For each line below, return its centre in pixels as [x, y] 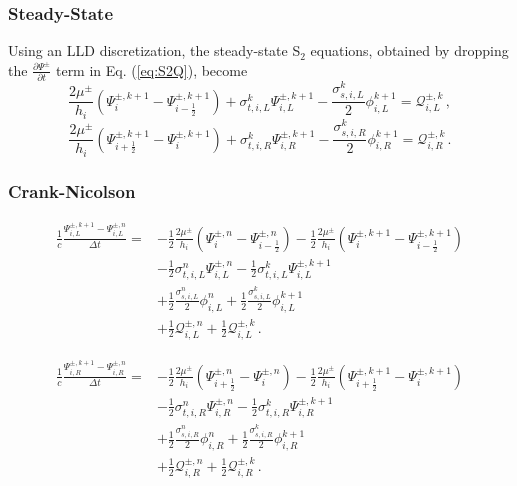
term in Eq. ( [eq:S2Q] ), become [151, 69]
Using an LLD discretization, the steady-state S [154, 50]
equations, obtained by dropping [409, 50]
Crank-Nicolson [72, 190]
